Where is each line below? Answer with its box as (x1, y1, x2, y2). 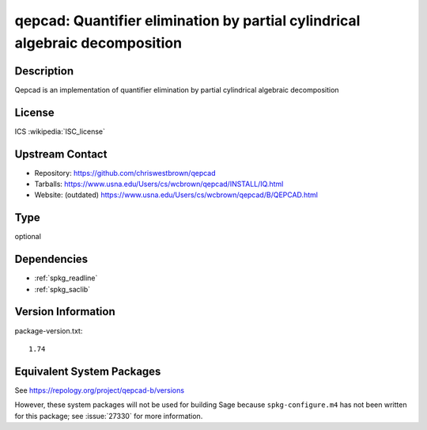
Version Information (14, 305, 115, 318)
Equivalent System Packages (14, 364, 161, 378)
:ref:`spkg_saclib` (34, 284, 91, 294)
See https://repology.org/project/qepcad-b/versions (14, 385, 185, 395)
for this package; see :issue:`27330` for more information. (14, 411, 203, 420)
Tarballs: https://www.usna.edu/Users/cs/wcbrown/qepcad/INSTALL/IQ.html (34, 179, 284, 189)
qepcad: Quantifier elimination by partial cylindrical (14, 12, 361, 29)
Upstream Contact (14, 147, 108, 161)
